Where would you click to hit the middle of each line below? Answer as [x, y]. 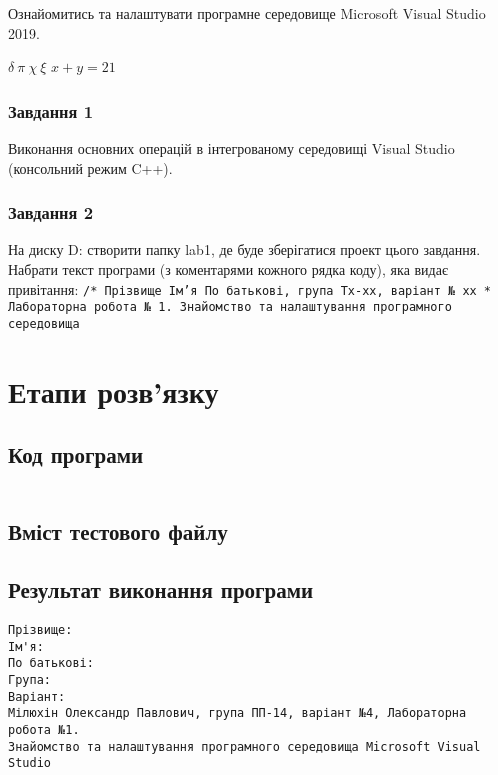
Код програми [76, 454]
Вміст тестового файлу [118, 530]
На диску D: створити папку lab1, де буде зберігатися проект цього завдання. [244, 249]
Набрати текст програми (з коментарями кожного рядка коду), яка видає [228, 269]
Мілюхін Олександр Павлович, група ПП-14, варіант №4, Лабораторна [237, 713]
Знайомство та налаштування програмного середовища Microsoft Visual [244, 746]
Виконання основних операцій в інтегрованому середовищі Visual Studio [231, 148]
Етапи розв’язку [113, 390]
